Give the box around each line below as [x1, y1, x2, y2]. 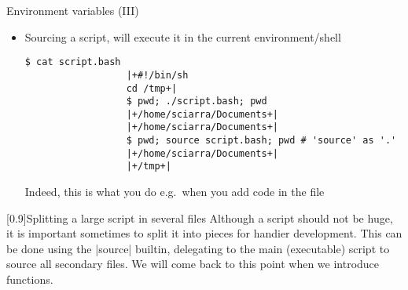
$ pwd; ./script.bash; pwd [126, 96, 267, 107]
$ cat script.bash [24, 56, 121, 68]
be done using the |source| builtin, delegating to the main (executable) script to [6, 240, 390, 256]
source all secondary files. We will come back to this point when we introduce [6, 256, 380, 272]
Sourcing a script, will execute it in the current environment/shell [24, 28, 341, 45]
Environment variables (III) [6, 2, 139, 18]
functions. [6, 271, 53, 288]
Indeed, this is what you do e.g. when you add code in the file [24, 183, 325, 200]
